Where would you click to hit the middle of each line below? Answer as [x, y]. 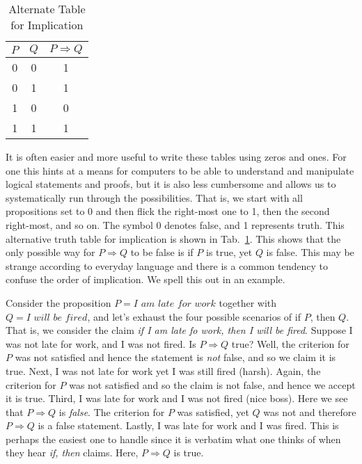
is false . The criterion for [112, 411]
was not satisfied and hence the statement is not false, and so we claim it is [175, 357]
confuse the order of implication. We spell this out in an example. [145, 279]
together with [248, 302]
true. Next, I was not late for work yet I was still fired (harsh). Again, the [163, 370]
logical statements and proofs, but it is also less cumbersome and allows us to [171, 184]
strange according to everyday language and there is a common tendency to [167, 265]
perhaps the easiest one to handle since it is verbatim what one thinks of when [173, 439]
